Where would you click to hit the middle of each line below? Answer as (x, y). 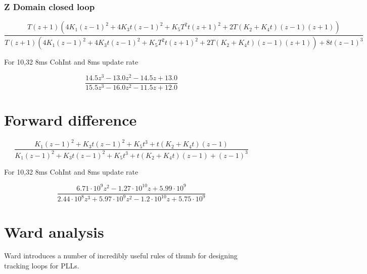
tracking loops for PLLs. (42, 266)
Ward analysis (54, 231)
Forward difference (71, 120)
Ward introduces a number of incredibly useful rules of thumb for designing (121, 256)
